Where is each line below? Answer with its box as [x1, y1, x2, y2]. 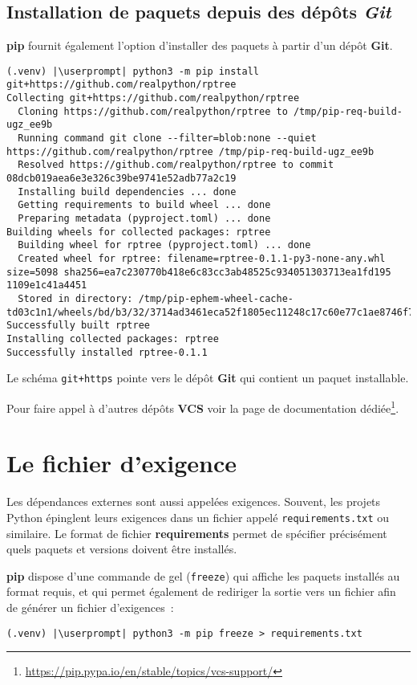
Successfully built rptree [6, 320, 150, 332]
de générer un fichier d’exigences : [6, 598, 174, 615]
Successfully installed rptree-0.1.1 [6, 346, 208, 358]
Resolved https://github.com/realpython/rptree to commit [18, 159, 334, 171]
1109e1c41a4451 [6, 279, 87, 292]
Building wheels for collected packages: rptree [6, 226, 271, 238]
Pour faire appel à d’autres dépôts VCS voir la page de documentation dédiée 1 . [6, 397, 399, 416]
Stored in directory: [18, 292, 133, 304]
